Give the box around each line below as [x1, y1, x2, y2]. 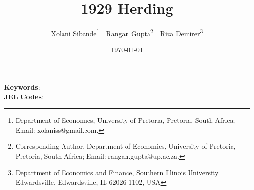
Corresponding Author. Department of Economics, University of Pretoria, [15, 141, 236, 151]
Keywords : [4, 81, 40, 92]
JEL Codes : [4, 91, 43, 101]
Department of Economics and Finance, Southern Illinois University [15, 167, 219, 177]
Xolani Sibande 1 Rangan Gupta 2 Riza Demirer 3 [51, 27, 203, 38]
